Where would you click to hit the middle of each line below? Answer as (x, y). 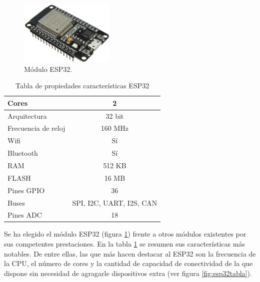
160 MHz (114, 128)
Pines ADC (25, 215)
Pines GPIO (26, 190)
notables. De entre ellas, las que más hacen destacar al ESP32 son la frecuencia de (130, 253)
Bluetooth (23, 153)
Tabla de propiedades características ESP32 (82, 86)
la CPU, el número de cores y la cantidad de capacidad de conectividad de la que (128, 263)
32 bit (115, 116)
